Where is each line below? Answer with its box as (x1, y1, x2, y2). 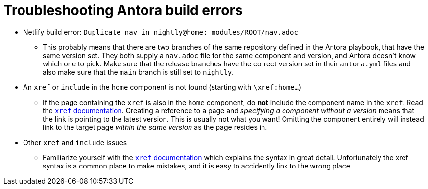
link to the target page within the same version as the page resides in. (43, 123, 267, 131)
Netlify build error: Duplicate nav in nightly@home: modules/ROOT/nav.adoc (23, 27, 298, 36)
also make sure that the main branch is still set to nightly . (43, 67, 234, 76)
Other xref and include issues (23, 138, 127, 147)
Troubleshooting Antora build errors (3, 2, 243, 19)
